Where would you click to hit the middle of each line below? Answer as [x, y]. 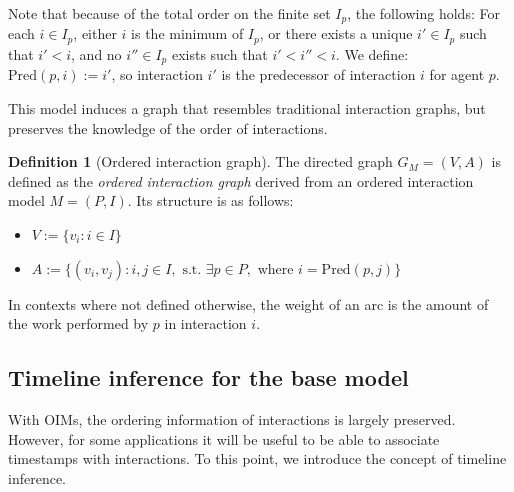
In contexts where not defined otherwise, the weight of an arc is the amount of [248, 303]
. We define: [372, 53]
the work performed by [78, 323]
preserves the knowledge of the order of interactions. [168, 127]
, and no [96, 53]
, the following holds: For [423, 13]
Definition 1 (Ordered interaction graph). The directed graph [200, 161]
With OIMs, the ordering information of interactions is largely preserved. [232, 418]
